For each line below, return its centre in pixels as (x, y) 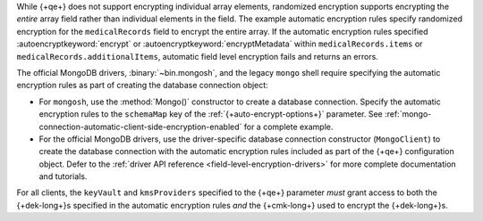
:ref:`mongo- (408, 114)
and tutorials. (63, 176)
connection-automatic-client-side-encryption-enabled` (140, 127)
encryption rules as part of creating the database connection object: (142, 86)
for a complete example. (288, 127)
